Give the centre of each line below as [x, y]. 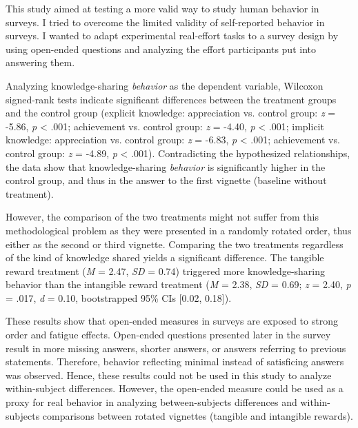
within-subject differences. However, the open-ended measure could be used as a [175, 388]
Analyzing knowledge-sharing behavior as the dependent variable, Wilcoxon [165, 85]
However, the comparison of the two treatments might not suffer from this [162, 217]
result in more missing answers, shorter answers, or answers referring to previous [176, 348]
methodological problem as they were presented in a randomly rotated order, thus [179, 230]
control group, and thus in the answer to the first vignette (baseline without [166, 180]
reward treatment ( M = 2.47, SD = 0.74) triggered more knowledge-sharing [166, 271]
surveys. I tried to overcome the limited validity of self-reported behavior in [165, 22]
